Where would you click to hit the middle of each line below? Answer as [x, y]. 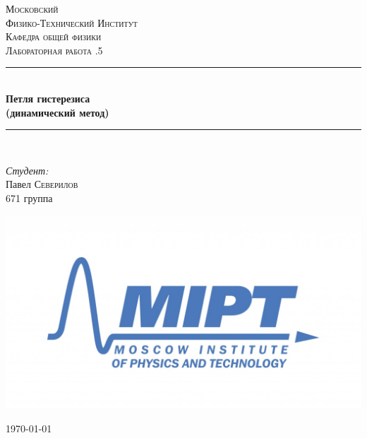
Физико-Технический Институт [72, 22]
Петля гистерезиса [48, 98]
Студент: [27, 170]
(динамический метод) [58, 112]
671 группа [29, 197]
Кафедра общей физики [54, 36]
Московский [32, 8]
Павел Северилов [42, 184]
